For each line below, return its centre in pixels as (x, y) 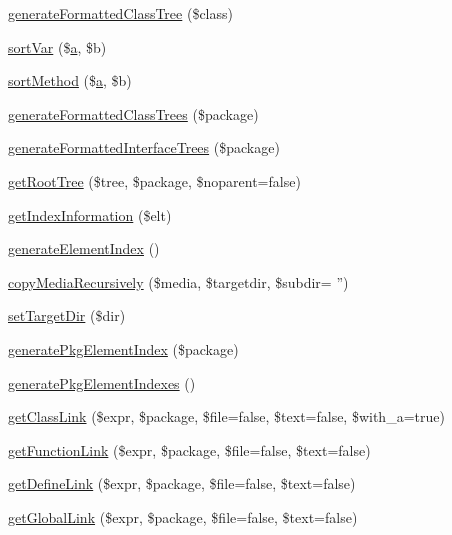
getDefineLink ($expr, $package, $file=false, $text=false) (182, 483)
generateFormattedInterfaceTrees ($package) (144, 147)
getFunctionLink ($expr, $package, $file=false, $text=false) (189, 449)
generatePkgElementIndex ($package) (123, 348)
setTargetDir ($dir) (67, 315)
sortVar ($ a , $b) (57, 46)
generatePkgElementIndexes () (102, 382)
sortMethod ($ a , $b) (70, 80)
